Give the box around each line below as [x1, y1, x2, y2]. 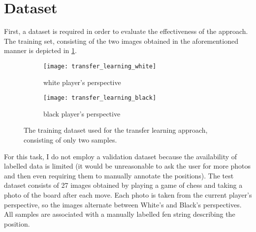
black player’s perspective [43, 108, 121, 118]
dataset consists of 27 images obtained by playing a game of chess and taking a [4, 180, 243, 190]
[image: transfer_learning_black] [43, 94, 157, 102]
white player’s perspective [43, 77, 121, 87]
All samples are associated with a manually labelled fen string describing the [4, 209, 235, 219]
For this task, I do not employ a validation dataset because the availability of [4, 151, 237, 161]
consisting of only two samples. [24, 135, 117, 145]
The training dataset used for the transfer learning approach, [24, 125, 208, 135]
